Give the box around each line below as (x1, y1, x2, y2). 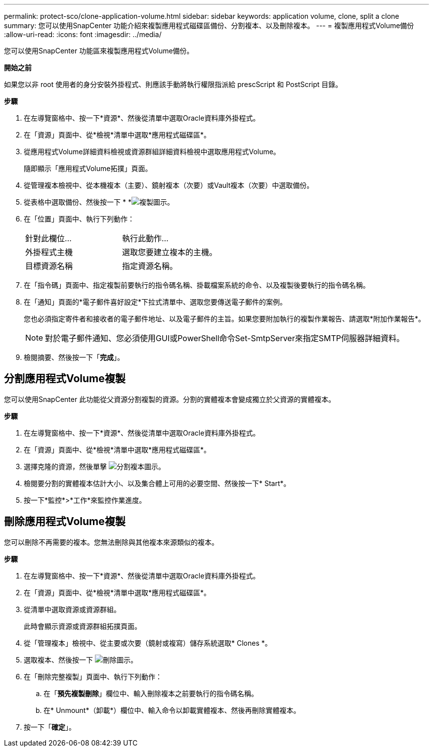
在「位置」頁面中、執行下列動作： (24, 215, 134, 223)
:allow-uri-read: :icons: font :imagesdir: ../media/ (4, 30, 162, 39)
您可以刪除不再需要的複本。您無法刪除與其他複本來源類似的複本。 (4, 537, 218, 546)
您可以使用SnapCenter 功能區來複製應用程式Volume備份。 (4, 46, 194, 55)
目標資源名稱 (25, 261, 73, 271)
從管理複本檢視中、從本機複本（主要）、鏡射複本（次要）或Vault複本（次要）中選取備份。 (24, 181, 314, 189)
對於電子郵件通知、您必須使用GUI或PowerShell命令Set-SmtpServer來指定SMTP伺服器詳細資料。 (45, 333, 404, 343)
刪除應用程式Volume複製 (4, 515, 126, 528)
